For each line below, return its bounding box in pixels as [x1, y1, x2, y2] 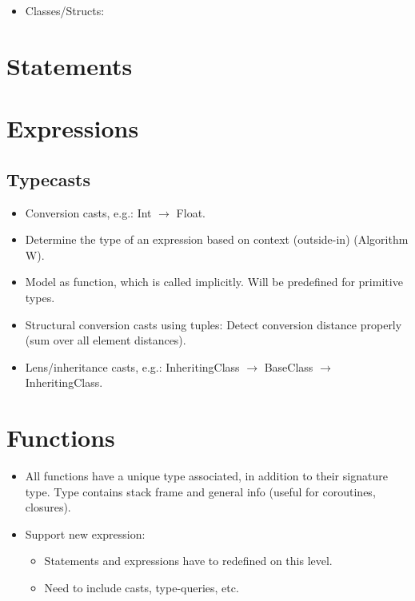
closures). [25, 499, 71, 515]
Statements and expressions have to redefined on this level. [44, 552, 333, 569]
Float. [176, 204, 206, 221]
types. [25, 289, 55, 305]
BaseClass [264, 358, 313, 375]
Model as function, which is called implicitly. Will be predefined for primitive [25, 273, 403, 290]
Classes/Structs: [25, 2, 105, 18]
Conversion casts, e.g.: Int [25, 204, 152, 221]
